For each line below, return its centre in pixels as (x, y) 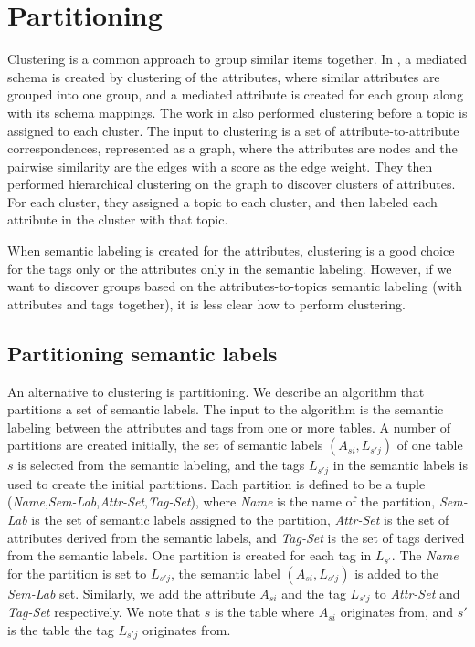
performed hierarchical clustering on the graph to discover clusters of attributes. (232, 184)
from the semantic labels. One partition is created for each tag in (190, 555)
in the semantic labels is (400, 465)
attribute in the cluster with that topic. (118, 219)
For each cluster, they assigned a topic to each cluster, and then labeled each (222, 201)
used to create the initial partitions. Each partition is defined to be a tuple (216, 483)
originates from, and (397, 612)
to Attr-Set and (417, 593)
